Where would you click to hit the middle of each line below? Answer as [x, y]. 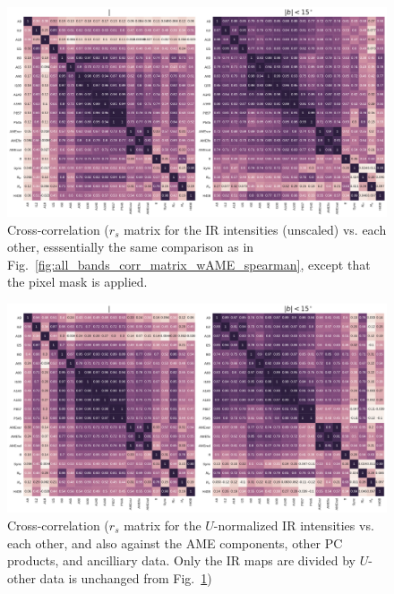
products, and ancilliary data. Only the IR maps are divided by [182, 560]
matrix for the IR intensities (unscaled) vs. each [255, 229]
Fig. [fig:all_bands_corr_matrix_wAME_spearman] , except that [189, 264]
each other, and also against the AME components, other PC [175, 542]
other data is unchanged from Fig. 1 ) [110, 577]
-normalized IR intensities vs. [294, 525]
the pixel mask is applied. [77, 282]
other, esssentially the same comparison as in [131, 247]
